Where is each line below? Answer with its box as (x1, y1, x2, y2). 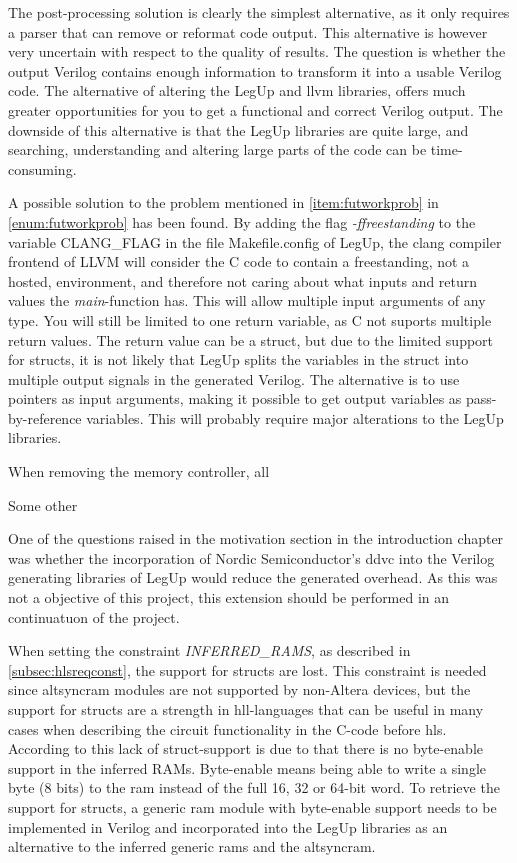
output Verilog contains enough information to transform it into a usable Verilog (8, 60, 502, 81)
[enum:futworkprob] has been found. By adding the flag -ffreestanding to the (8, 211, 476, 232)
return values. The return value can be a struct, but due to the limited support (8, 329, 494, 350)
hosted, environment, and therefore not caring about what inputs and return (8, 270, 478, 291)
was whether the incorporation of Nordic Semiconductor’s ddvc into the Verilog (8, 547, 495, 568)
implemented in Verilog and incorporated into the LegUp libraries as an (8, 816, 448, 837)
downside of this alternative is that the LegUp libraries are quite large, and (8, 119, 469, 140)
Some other (8, 494, 78, 515)
